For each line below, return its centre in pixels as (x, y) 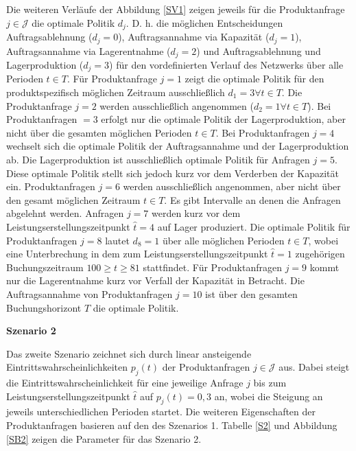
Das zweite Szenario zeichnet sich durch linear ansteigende (129, 353)
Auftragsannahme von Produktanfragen (90, 293)
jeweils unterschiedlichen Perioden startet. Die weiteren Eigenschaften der (161, 412)
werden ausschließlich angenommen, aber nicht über (232, 186)
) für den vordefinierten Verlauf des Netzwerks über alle (226, 64)
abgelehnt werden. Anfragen (65, 213)
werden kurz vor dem (196, 213)
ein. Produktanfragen (51, 186)
